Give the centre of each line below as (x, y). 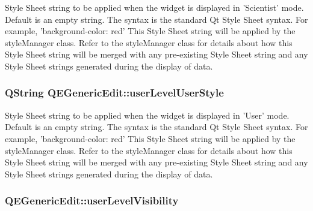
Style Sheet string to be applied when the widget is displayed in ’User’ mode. (147, 115)
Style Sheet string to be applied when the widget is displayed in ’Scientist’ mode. (154, 7)
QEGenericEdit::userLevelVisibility (92, 201)
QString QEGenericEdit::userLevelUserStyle (114, 93)
